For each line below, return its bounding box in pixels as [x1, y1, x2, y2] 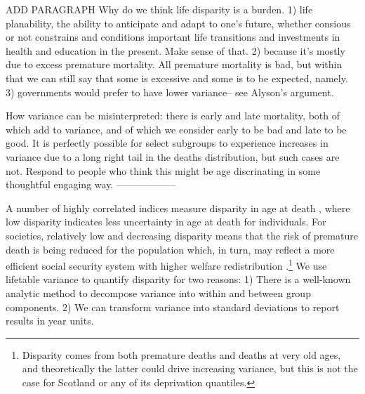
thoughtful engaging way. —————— [6, 177, 175, 192]
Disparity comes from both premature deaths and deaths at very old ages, [22, 347, 341, 362]
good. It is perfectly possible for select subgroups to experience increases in [6, 136, 328, 150]
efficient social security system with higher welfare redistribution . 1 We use [6, 256, 327, 272]
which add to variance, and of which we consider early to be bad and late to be [6, 122, 347, 136]
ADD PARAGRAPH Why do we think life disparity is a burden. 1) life [6, 2, 313, 16]
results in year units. [6, 313, 94, 328]
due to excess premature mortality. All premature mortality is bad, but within [6, 57, 343, 72]
